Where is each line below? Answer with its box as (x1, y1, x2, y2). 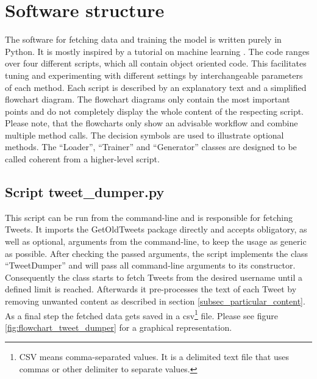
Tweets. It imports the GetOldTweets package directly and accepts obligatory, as (5, 223, 307, 236)
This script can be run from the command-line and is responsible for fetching (5, 211, 293, 223)
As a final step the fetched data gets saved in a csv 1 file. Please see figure (5, 307, 278, 322)
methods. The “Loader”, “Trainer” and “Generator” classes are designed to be (5, 140, 297, 153)
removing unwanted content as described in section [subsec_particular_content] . (5, 295, 305, 308)
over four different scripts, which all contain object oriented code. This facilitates (5, 57, 307, 70)
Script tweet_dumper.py (5, 182, 165, 201)
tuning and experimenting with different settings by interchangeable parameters (5, 68, 303, 81)
